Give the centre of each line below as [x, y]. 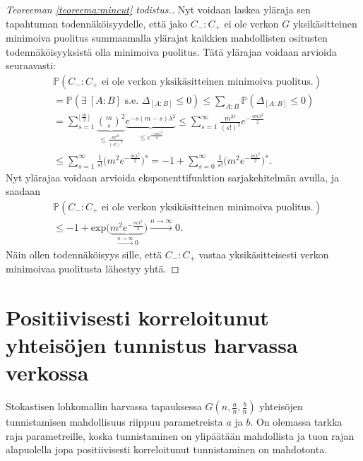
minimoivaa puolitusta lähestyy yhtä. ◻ [93, 269]
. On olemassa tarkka [296, 422]
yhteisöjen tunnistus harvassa [152, 345]
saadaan [23, 191]
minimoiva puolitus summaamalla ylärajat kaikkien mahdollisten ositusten [167, 38]
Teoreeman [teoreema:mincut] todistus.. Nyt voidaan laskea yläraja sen [158, 9]
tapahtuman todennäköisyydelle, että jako [97, 23]
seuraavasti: [31, 65]
